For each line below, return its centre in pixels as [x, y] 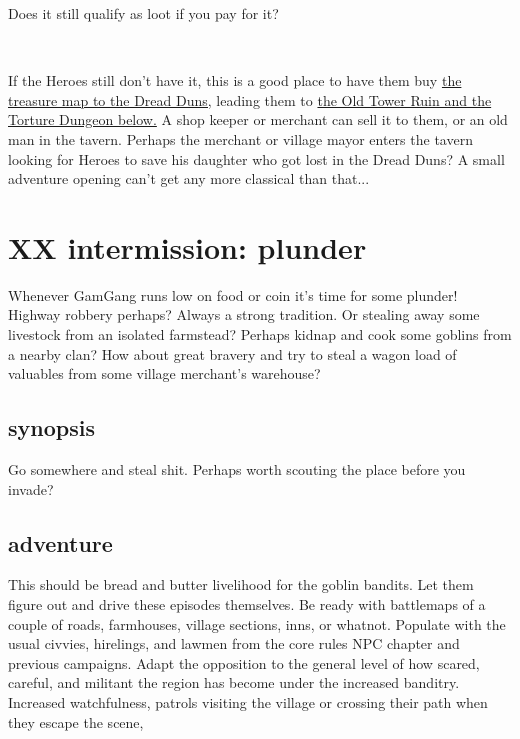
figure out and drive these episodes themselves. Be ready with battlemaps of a [247, 604]
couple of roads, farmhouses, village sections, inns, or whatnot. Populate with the [257, 623]
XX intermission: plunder [187, 246]
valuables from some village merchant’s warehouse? [164, 373]
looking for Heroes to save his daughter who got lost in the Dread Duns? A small [256, 158]
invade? [31, 488]
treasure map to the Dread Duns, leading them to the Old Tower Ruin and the [250, 99]
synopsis [51, 427]
